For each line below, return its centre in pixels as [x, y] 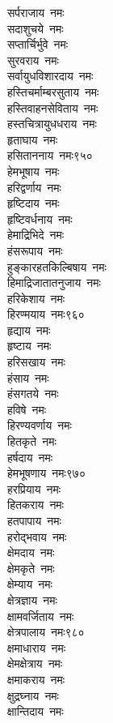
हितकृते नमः [32, 441]
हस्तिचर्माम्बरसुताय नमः [53, 91]
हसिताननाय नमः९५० [50, 155]
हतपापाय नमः [34, 520]
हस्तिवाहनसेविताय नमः [53, 107]
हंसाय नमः [28, 377]
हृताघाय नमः [33, 139]
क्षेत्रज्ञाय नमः [32, 599]
